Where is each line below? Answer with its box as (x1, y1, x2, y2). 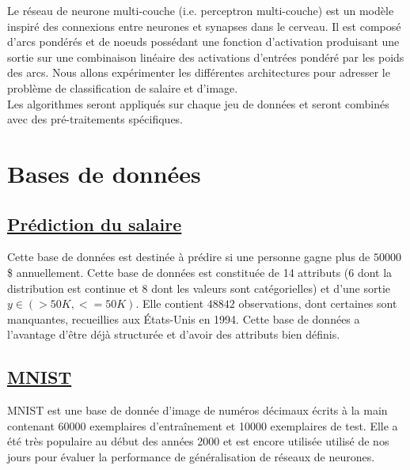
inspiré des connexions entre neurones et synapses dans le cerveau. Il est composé (7, 17, 401, 34)
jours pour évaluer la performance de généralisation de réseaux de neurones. (7, 448, 375, 464)
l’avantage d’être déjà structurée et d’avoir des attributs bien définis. (7, 326, 340, 343)
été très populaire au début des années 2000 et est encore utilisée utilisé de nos (7, 433, 389, 449)
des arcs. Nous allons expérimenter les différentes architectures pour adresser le (7, 64, 390, 81)
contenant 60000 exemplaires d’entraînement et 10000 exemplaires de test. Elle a (7, 417, 398, 434)
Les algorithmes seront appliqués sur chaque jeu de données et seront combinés (7, 95, 389, 112)
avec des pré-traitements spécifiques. (7, 111, 184, 127)
